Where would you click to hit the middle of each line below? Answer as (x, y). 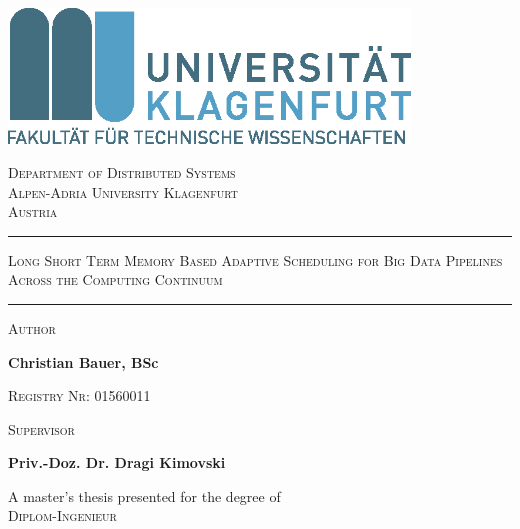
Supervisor (41, 428)
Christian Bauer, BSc (83, 361)
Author (32, 327)
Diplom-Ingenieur (62, 515)
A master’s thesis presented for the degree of (144, 495)
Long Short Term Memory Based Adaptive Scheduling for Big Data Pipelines (255, 259)
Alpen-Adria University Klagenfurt (123, 191)
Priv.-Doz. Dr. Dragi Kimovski (117, 462)
